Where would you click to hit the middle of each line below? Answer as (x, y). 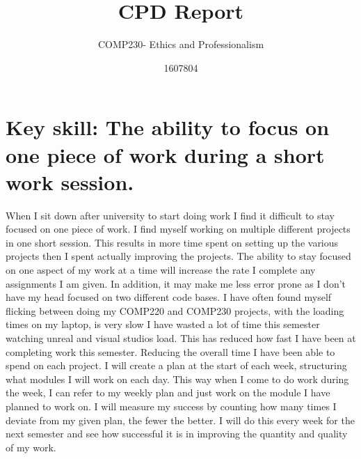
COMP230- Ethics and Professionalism (181, 44)
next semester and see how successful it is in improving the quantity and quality (177, 434)
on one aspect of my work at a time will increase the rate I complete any (161, 270)
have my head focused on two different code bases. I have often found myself (169, 297)
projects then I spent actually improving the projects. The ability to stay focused (178, 256)
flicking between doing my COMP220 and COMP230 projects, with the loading (175, 310)
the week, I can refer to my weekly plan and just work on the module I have (168, 392)
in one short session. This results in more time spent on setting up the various (172, 242)
